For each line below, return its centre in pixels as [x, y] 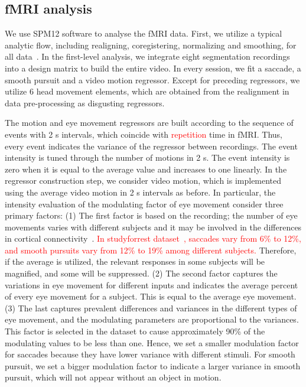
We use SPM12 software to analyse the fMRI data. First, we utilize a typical [144, 33]
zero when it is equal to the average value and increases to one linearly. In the [146, 169]
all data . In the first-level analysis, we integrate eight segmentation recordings [147, 56]
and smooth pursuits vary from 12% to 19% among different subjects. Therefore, [151, 250]
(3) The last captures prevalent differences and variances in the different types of [151, 308]
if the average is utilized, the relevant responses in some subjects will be [135, 261]
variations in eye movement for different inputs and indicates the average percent [152, 284]
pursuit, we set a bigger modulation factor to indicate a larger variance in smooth [153, 365]
